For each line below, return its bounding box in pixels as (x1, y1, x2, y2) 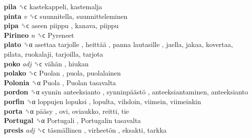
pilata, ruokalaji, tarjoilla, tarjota (4, 48, 103, 59)
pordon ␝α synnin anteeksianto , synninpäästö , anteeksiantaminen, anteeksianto (4, 87, 248, 97)
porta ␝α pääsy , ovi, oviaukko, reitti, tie (4, 106, 129, 116)
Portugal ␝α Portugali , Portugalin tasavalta (4, 115, 141, 125)
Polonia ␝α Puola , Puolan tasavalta (4, 77, 116, 87)
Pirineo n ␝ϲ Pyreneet (4, 30, 74, 40)
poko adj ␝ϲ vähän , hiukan (4, 58, 89, 68)
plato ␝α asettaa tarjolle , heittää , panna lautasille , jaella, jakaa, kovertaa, (4, 39, 233, 49)
